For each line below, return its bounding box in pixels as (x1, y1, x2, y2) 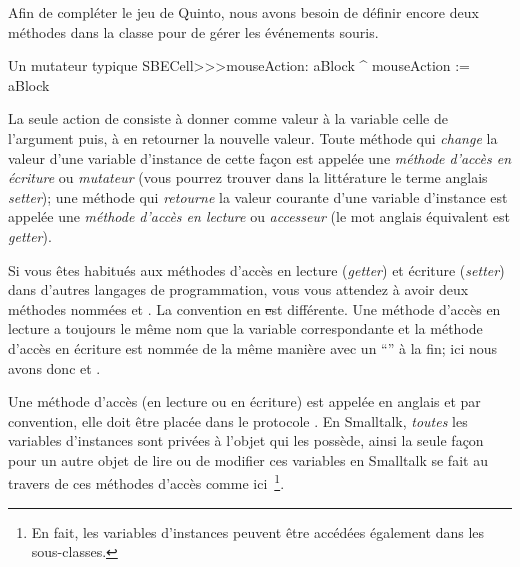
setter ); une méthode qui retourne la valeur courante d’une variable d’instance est (8, 186, 508, 207)
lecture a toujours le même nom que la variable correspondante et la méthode (8, 318, 483, 339)
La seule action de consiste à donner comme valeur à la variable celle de (8, 108, 448, 129)
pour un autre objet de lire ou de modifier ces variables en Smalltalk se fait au (8, 449, 488, 470)
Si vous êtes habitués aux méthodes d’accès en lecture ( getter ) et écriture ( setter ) (8, 259, 505, 280)
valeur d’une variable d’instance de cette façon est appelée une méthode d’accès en (8, 147, 512, 168)
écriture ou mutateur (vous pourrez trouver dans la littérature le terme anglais (8, 167, 488, 188)
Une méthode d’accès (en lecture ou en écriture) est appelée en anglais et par (8, 391, 481, 412)
